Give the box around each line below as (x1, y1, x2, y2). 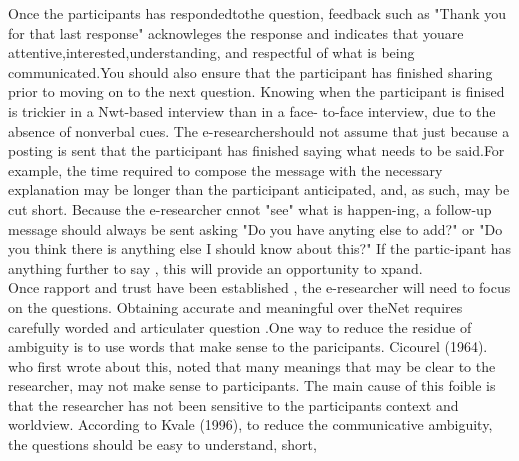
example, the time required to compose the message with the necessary (8, 159, 443, 180)
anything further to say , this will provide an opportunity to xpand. (8, 257, 423, 278)
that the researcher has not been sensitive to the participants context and (8, 394, 459, 415)
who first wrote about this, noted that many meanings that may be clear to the (8, 355, 496, 376)
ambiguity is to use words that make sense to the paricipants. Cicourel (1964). (8, 336, 488, 357)
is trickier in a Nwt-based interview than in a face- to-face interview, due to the (8, 100, 496, 121)
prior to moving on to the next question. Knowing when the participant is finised (8, 81, 505, 102)
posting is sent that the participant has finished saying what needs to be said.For (8, 140, 505, 161)
